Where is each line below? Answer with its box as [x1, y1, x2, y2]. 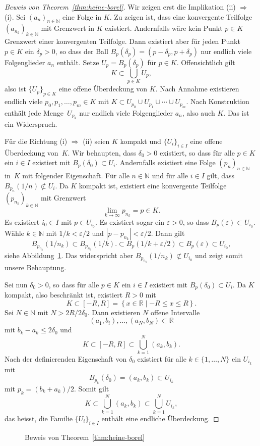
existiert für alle [137, 354, 186, 364]
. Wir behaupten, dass [68, 147, 137, 158]
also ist [5, 83, 26, 94]
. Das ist [223, 107, 249, 118]
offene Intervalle [150, 307, 200, 317]
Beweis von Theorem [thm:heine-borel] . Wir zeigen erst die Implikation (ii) [5, 2, 236, 12]
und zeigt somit [194, 250, 243, 260]
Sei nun [5, 279, 28, 289]
